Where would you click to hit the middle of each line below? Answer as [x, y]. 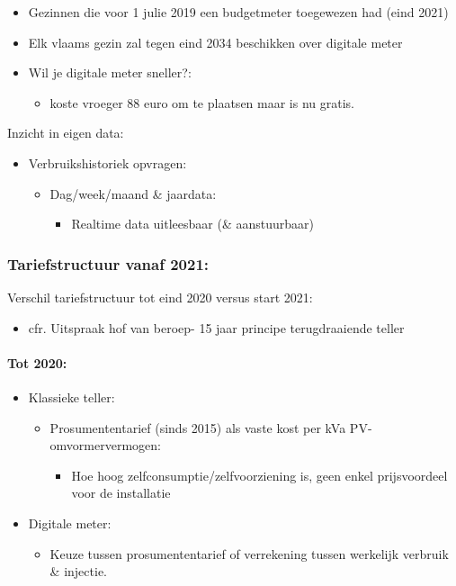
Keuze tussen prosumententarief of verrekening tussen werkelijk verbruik [249, 553]
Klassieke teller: [72, 397]
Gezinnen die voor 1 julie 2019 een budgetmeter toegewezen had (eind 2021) [238, 12]
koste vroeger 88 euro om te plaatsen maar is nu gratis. [202, 102]
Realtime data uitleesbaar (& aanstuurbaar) [192, 224]
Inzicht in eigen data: [66, 133]
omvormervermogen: [105, 445]
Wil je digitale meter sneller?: [110, 72]
